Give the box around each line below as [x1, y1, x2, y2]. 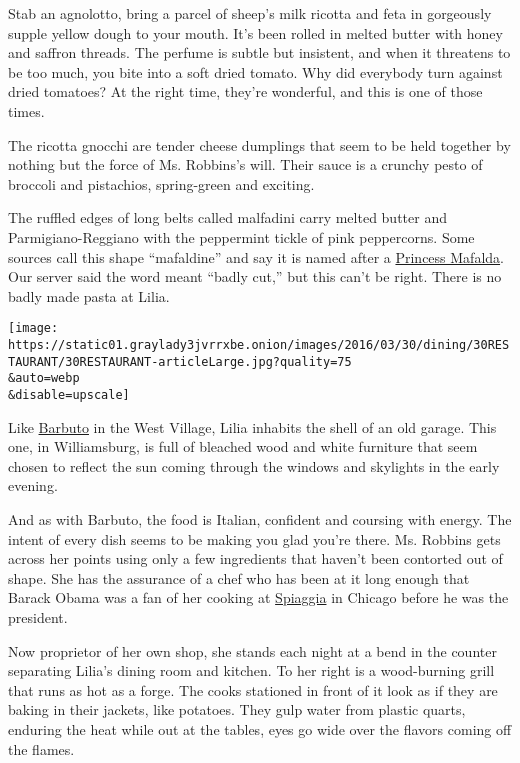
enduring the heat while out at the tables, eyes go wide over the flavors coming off [8, 718, 512, 739]
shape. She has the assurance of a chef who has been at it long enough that [8, 567, 470, 588]
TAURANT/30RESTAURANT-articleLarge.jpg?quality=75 [8, 354, 352, 369]
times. [8, 100, 45, 121]
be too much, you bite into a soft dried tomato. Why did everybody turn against [8, 61, 503, 82]
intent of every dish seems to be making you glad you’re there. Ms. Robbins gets [8, 528, 501, 549]
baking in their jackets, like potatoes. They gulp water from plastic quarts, [8, 699, 466, 720]
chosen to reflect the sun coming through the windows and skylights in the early [8, 455, 500, 476]
